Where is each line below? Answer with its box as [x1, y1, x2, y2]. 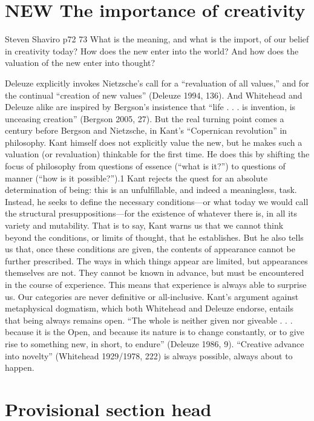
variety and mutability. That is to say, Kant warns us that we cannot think [5, 219, 284, 232]
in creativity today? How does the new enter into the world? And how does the [5, 44, 299, 57]
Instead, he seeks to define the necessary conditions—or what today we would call [5, 195, 309, 207]
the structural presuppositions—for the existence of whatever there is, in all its [5, 207, 297, 220]
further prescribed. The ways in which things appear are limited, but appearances [5, 254, 308, 267]
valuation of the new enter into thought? [5, 56, 155, 69]
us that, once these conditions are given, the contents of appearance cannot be [5, 243, 295, 255]
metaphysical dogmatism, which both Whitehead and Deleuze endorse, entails [5, 302, 293, 315]
